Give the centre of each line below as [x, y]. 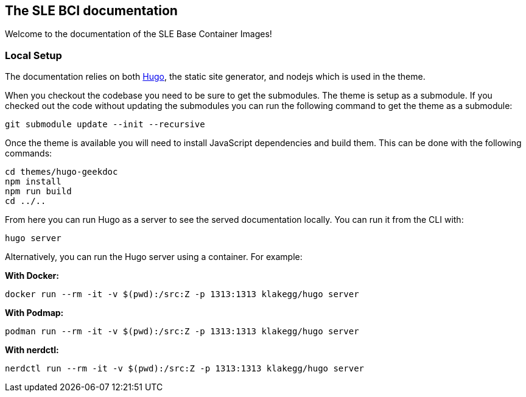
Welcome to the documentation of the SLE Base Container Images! [139, 34]
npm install [33, 182]
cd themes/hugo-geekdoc [61, 172]
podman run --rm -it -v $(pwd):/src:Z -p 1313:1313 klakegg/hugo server [182, 332]
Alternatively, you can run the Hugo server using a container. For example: [154, 257]
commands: [29, 153]
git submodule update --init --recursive [105, 125]
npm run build [38, 191]
